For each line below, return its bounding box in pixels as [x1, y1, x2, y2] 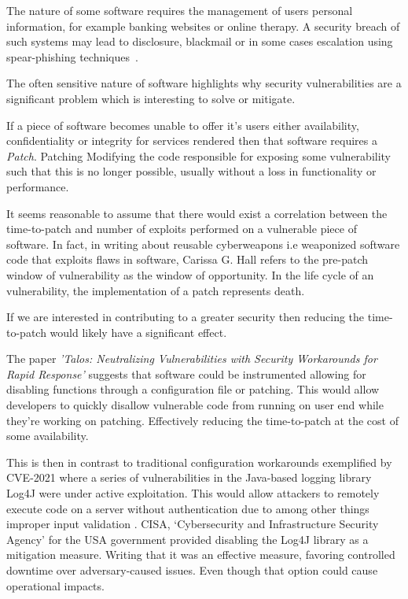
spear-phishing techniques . [6, 48, 138, 65]
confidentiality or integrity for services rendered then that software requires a [6, 132, 377, 149]
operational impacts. [6, 577, 105, 593]
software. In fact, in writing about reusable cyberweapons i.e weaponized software [6, 235, 400, 252]
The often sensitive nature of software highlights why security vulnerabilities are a [6, 75, 402, 91]
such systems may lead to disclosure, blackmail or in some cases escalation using [6, 33, 393, 50]
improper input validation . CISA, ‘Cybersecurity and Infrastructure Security [6, 516, 379, 532]
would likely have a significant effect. [50, 324, 227, 340]
